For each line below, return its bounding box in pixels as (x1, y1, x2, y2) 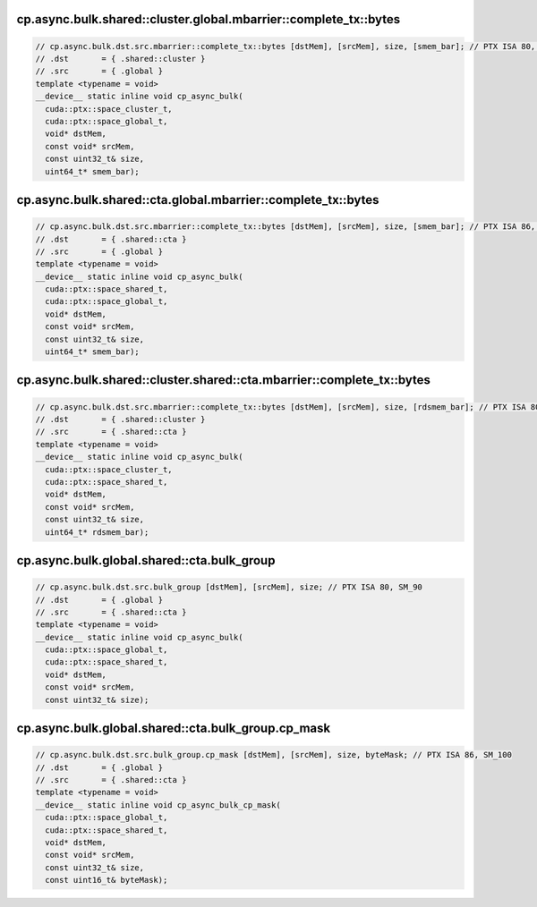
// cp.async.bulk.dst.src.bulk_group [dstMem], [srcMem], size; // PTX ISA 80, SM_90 (35, 582, 422, 592)
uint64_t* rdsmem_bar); (45, 527, 149, 537)
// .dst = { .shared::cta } (35, 233, 187, 244)
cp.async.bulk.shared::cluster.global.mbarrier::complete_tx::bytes (16, 12, 401, 27)
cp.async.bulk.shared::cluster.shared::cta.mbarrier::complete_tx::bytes (16, 372, 431, 388)
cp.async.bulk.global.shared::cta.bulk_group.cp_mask (16, 721, 331, 736)
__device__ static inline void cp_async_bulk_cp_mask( (35, 800, 281, 810)
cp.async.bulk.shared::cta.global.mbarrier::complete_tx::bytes (16, 192, 379, 208)
